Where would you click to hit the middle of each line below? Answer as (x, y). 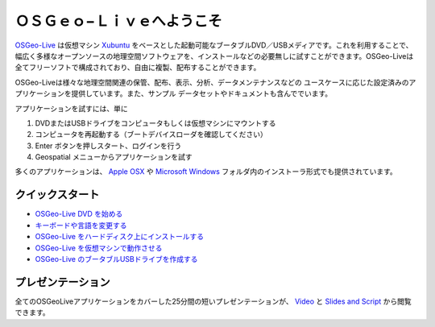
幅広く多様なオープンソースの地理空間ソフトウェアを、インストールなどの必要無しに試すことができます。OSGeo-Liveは (214, 56)
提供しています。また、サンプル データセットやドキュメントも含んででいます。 (202, 93)
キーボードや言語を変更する (81, 225)
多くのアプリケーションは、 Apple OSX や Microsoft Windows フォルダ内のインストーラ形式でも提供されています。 (206, 172)
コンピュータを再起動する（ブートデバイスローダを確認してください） (151, 135)
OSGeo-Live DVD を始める (79, 214)
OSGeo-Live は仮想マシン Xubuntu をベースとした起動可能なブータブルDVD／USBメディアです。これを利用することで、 (214, 45)
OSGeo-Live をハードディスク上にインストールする (120, 237)
